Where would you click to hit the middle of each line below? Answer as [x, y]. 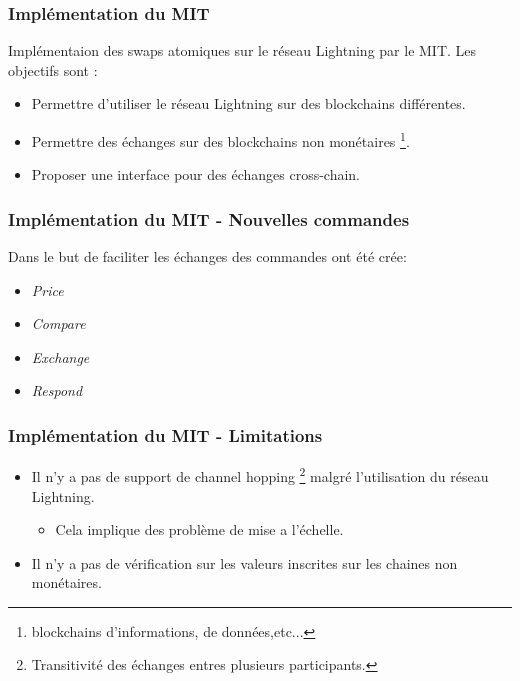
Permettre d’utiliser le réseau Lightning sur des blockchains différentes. [248, 103]
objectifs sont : [53, 69]
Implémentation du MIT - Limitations [165, 434]
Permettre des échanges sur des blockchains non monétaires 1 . [220, 139]
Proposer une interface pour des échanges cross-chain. [195, 174]
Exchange [60, 356]
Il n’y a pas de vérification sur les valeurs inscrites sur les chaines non [244, 562]
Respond [57, 390]
